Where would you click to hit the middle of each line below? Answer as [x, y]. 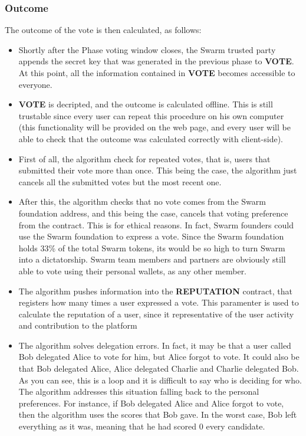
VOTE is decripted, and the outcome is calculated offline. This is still [146, 104]
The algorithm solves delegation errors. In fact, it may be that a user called [155, 345]
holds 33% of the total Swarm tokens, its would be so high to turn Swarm [152, 247]
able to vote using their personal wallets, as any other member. [133, 271]
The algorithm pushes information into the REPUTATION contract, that [155, 291]
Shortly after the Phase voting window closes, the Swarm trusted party [147, 49]
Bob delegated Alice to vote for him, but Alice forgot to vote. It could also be [159, 357]
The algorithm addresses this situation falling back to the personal [139, 391]
